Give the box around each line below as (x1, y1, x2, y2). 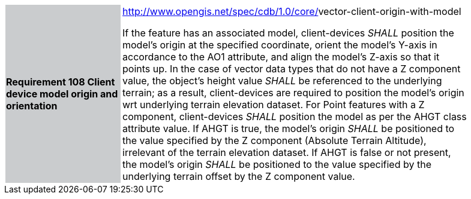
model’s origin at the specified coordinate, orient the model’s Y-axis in (122, 39, 437, 51)
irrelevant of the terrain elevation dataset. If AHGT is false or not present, (122, 146, 451, 158)
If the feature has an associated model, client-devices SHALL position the (122, 27, 454, 39)
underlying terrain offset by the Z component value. (122, 170, 355, 182)
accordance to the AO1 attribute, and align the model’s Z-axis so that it (122, 51, 440, 63)
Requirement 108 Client (6, 76, 115, 88)
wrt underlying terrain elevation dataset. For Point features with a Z (122, 99, 425, 111)
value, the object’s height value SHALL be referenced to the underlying (122, 75, 442, 87)
